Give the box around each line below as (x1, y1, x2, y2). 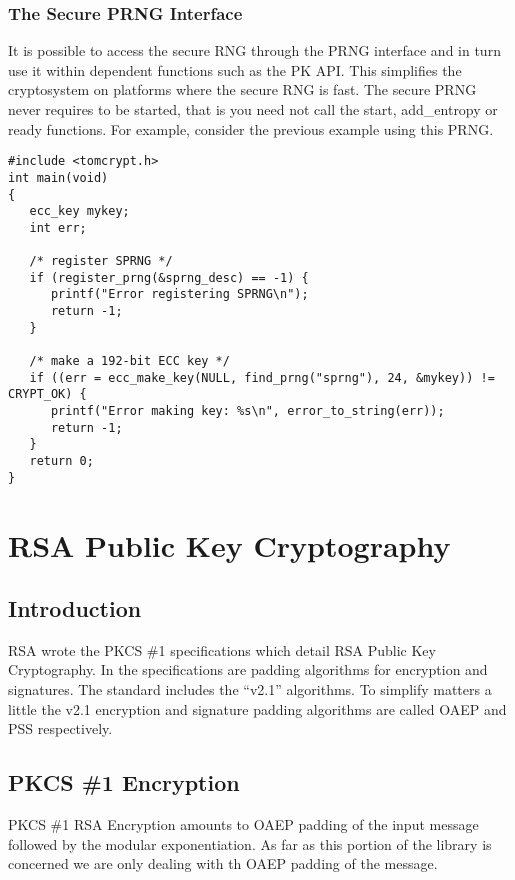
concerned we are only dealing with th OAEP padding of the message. (8, 853, 438, 874)
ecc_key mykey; (29, 204, 130, 219)
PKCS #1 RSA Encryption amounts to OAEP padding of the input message (8, 814, 479, 835)
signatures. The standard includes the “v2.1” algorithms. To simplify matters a (8, 679, 492, 700)
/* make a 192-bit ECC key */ (29, 354, 230, 369)
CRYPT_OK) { (8, 387, 87, 402)
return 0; (29, 454, 94, 468)
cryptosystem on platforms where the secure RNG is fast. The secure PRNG (8, 79, 477, 100)
